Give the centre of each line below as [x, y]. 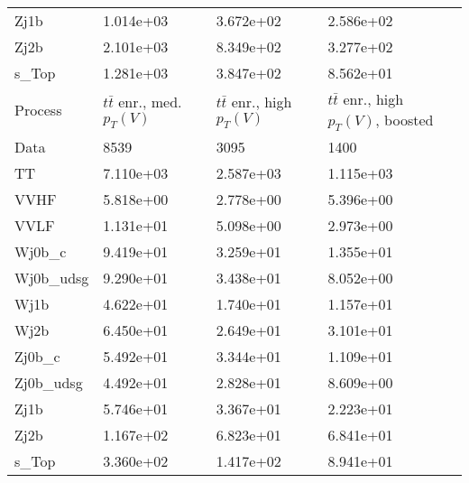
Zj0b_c [37, 357]
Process [38, 110]
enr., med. [150, 102]
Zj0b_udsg [49, 383]
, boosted [405, 120]
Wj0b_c [41, 252]
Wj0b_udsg [52, 278]
